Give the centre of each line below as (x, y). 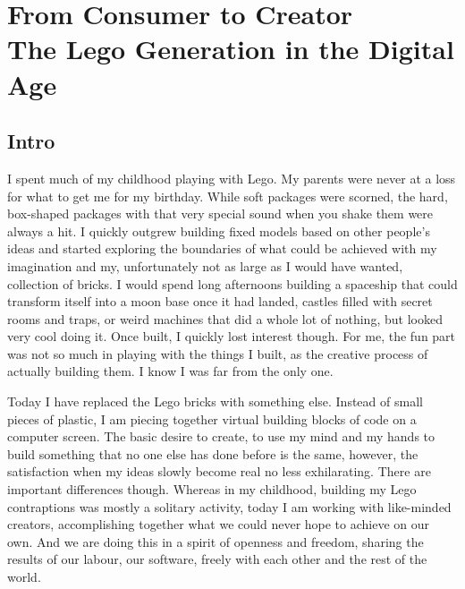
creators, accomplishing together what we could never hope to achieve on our (219, 524)
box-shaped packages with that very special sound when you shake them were (220, 213)
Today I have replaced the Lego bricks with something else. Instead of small (215, 401)
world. (24, 577)
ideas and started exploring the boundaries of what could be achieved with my (222, 248)
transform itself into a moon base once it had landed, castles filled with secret (220, 301)
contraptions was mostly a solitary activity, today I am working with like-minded (229, 506)
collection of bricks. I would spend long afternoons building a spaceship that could (232, 283)
